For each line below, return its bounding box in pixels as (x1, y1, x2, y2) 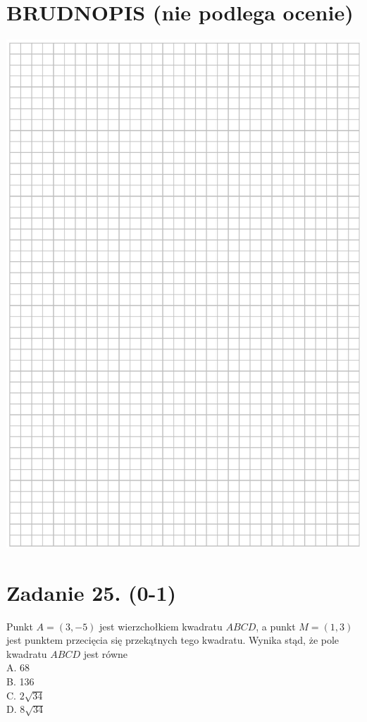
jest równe (83, 646, 128, 661)
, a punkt (256, 618, 296, 633)
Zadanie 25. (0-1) (6, 578, 176, 606)
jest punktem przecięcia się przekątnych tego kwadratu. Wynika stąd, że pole (6, 633, 340, 647)
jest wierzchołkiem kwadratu (99, 618, 223, 633)
